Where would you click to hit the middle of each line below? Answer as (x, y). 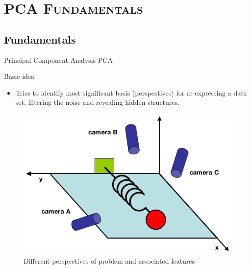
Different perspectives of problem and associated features (109, 261)
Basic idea (19, 76)
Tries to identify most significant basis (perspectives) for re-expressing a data (131, 92)
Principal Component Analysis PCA (58, 60)
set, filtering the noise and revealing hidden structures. (97, 102)
